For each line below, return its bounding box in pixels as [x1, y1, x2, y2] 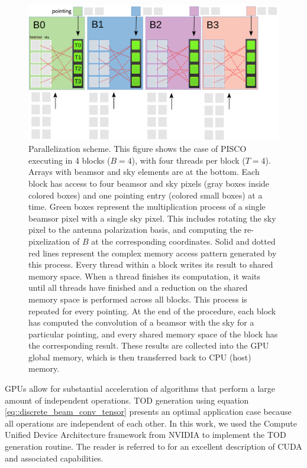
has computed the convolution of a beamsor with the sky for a [28, 316, 254, 329]
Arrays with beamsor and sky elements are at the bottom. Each [28, 165, 260, 178]
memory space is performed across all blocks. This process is [28, 292, 247, 305]
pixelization [28, 235, 70, 247]
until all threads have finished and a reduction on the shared [28, 281, 248, 294]
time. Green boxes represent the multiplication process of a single [28, 200, 266, 213]
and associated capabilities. [5, 451, 104, 464]
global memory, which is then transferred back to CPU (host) [28, 350, 251, 363]
